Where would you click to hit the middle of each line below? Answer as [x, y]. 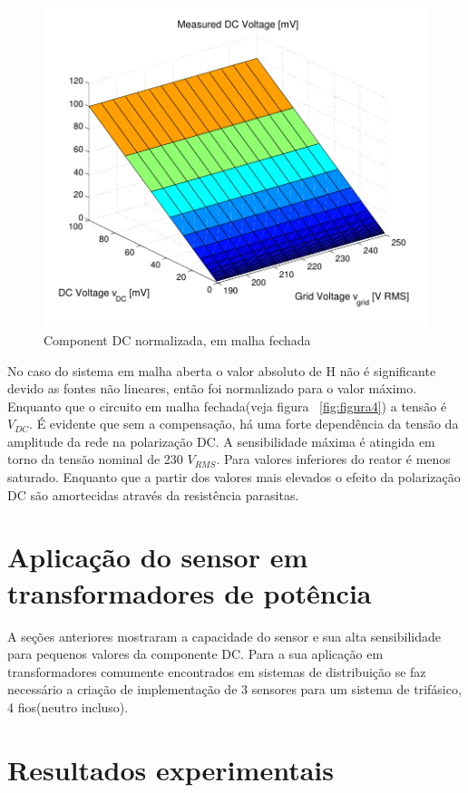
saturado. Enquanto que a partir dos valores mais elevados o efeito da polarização [234, 477]
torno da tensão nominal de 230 [95, 459]
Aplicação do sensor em [158, 557]
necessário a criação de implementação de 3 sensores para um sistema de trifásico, [234, 689]
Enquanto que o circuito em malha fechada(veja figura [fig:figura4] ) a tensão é [227, 406]
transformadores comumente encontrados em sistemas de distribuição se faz [217, 671]
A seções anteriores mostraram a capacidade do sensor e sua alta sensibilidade [224, 636]
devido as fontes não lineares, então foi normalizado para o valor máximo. [212, 388]
